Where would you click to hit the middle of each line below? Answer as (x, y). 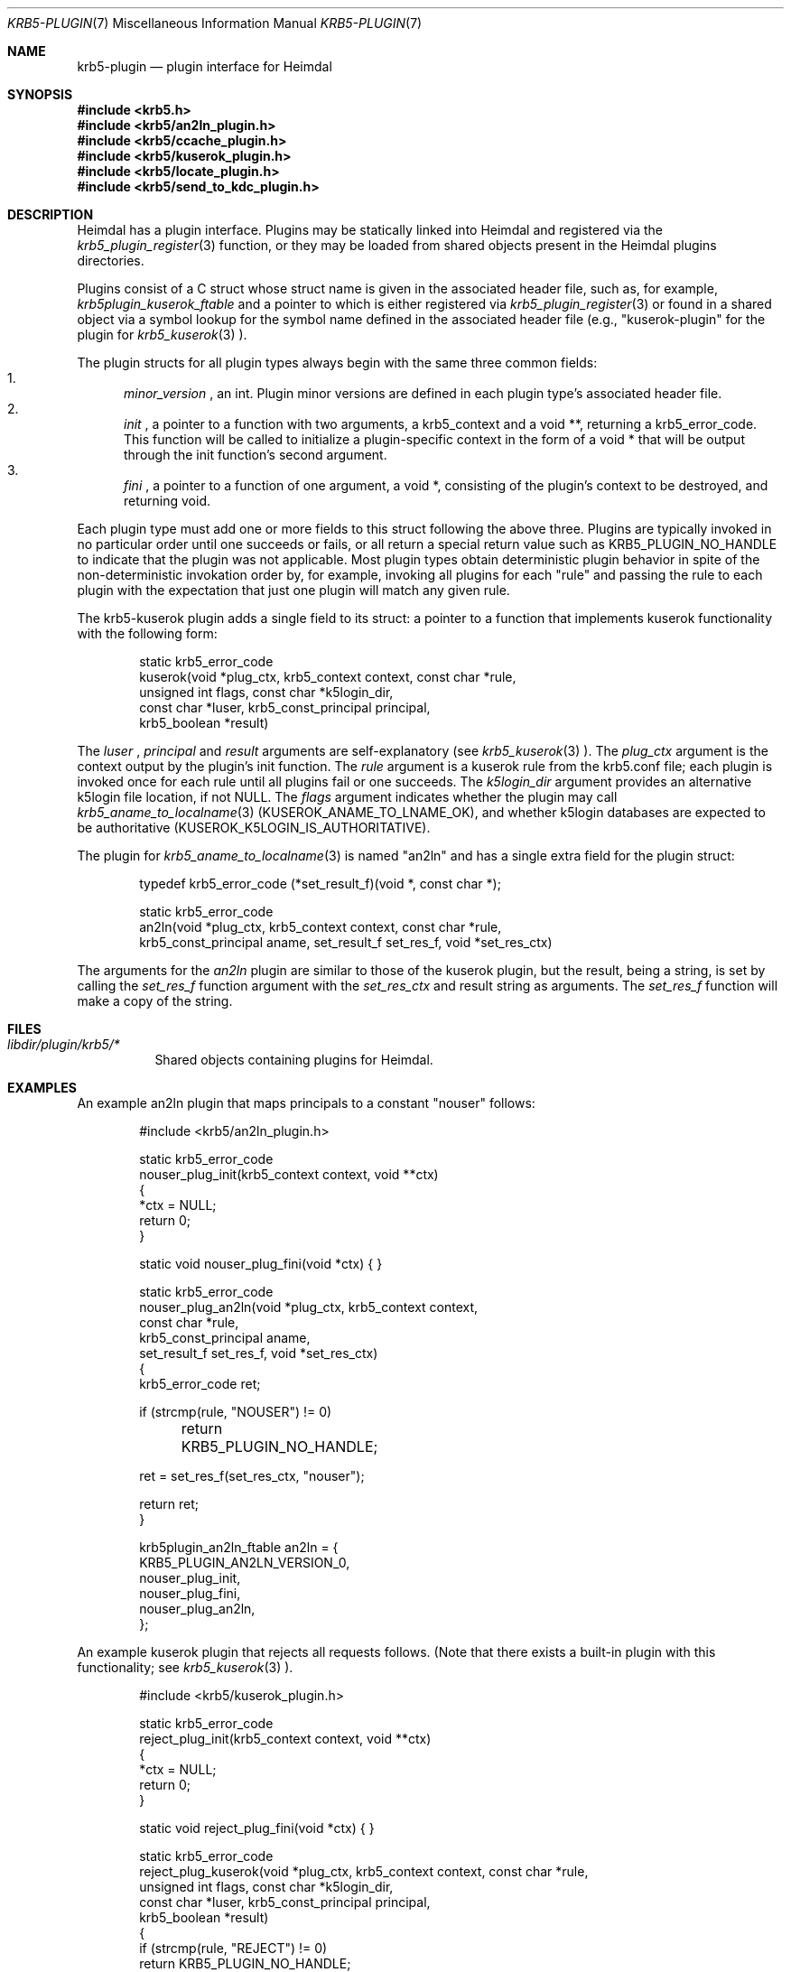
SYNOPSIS (40, 94)
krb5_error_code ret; (200, 1384)
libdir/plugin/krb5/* (64, 1044)
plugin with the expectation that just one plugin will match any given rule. (293, 590)
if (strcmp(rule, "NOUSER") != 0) (236, 1412)
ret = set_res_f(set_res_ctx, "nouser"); (252, 1476)
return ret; (169, 1504)
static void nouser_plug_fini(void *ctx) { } (261, 1264)
